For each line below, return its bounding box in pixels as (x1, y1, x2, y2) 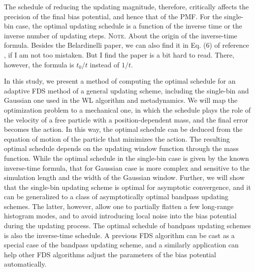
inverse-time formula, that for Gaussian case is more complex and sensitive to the (4, 162, 250, 173)
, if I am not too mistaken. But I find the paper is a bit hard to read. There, (4, 49, 234, 60)
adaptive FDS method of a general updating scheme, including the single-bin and (4, 85, 249, 95)
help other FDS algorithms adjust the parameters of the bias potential (4, 249, 216, 259)
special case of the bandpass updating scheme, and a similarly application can (4, 240, 239, 250)
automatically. (4, 259, 47, 269)
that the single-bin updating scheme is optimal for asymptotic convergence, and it (4, 181, 251, 192)
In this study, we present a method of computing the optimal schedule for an (4, 76, 236, 86)
